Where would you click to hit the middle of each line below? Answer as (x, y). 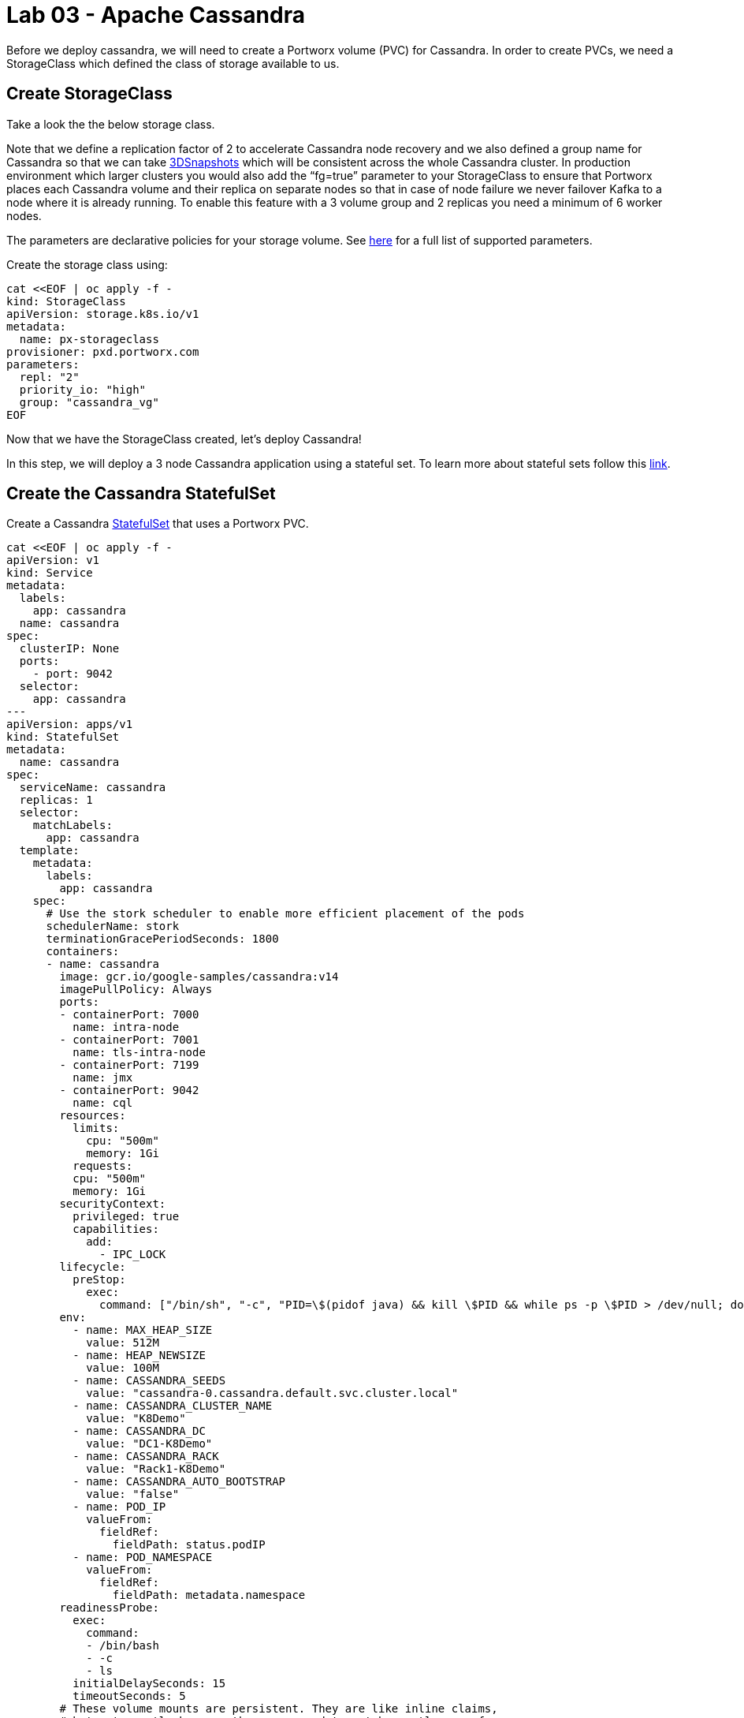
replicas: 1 (56, 800)
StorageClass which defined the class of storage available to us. (173, 63)
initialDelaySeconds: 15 (149, 1684)
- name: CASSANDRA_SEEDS (149, 1381)
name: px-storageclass (89, 339)
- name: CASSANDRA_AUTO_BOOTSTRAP (179, 1482)
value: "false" (133, 1494)
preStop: (99, 1280)
